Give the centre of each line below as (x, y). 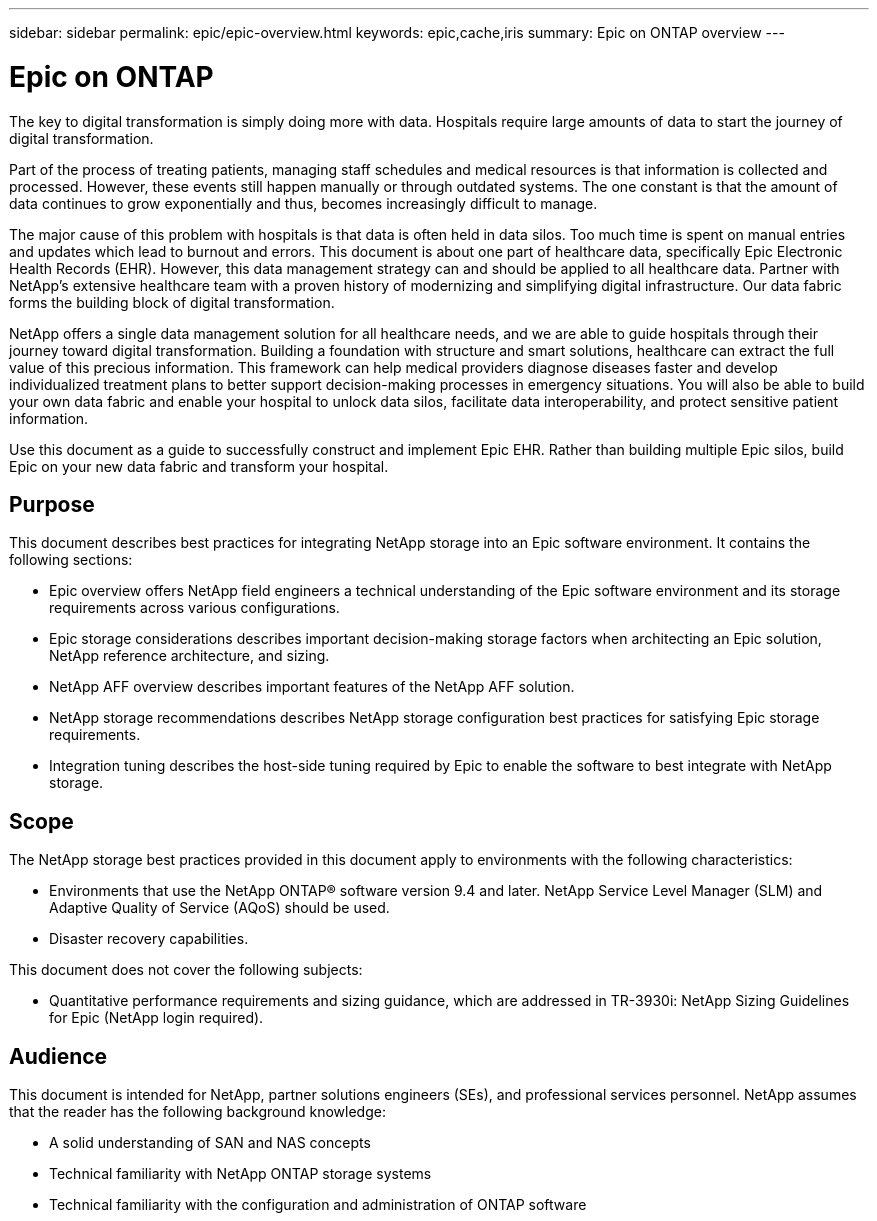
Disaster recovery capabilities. (149, 939)
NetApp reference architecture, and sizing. (189, 656)
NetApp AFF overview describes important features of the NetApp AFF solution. (312, 687)
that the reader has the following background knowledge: (197, 1112)
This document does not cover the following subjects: (186, 970)
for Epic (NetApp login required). (156, 1018)
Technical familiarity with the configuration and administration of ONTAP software (318, 1205)
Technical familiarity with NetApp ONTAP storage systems (240, 1174)
